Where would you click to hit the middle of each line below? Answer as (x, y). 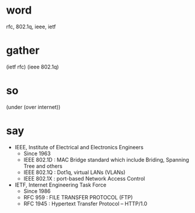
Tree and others (43, 166)
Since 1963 (37, 153)
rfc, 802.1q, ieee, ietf (31, 27)
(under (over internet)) (33, 107)
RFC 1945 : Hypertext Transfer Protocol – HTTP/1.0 (85, 204)
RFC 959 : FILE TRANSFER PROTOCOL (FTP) (78, 197)
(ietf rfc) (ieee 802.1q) (32, 67)
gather (23, 50)
